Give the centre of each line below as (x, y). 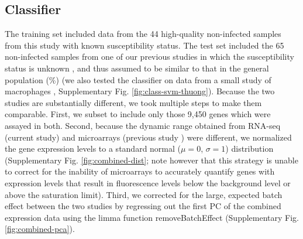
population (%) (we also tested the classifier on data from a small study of (138, 79)
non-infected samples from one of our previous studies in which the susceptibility (149, 57)
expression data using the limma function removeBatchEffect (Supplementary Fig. (152, 217)
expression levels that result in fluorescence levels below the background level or (148, 182)
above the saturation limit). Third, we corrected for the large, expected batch (144, 194)
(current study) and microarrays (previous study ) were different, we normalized (148, 137)
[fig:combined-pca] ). (40, 229)
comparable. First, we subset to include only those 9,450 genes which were (138, 114)
